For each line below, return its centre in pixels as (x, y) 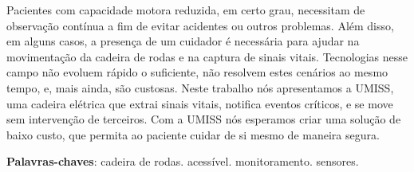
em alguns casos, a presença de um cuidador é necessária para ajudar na (183, 41)
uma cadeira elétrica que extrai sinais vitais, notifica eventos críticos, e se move (200, 103)
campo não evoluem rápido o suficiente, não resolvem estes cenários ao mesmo (197, 72)
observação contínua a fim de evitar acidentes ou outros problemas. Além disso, (200, 25)
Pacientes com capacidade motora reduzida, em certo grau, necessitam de (186, 10)
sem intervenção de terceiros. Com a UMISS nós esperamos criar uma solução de (204, 119)
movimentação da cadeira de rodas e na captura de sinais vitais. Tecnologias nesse (207, 56)
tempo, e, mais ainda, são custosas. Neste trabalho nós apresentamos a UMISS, (200, 87)
